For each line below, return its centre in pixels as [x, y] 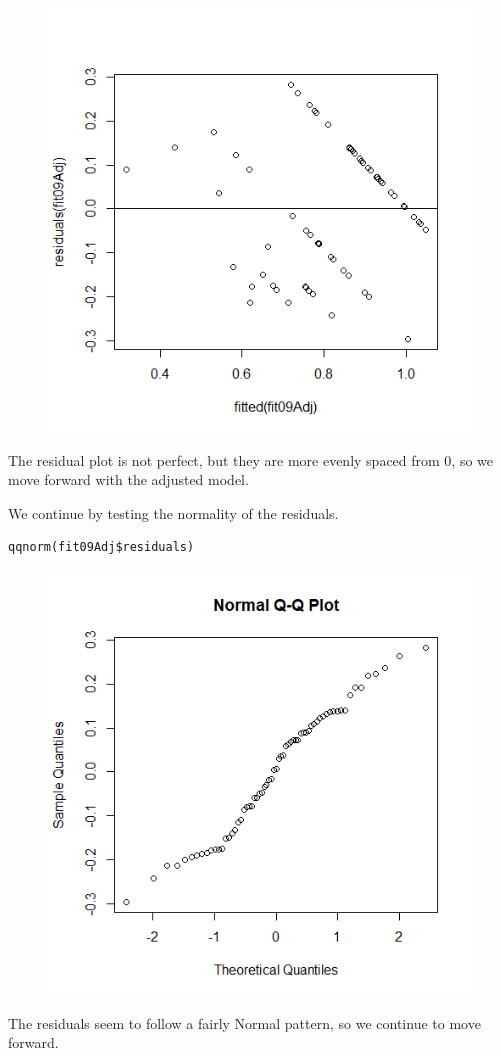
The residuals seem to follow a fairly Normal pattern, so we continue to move [244, 1022]
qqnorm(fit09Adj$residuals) [101, 547]
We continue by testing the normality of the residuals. [173, 512]
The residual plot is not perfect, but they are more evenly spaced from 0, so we [251, 459]
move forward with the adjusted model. [128, 479]
